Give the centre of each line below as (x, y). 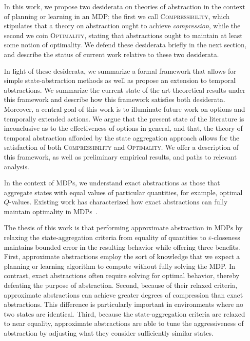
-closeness (226, 237)
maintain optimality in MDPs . (51, 211)
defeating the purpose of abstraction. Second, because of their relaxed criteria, (121, 285)
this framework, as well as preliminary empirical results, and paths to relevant (120, 156)
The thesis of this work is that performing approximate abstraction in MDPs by (123, 228)
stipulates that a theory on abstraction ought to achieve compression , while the (122, 26)
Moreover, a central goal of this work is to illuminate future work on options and (125, 109)
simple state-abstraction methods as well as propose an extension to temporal (120, 80)
